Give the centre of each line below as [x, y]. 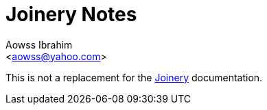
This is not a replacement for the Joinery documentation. [134, 77]
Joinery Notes [71, 14]
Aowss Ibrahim [39, 44]
